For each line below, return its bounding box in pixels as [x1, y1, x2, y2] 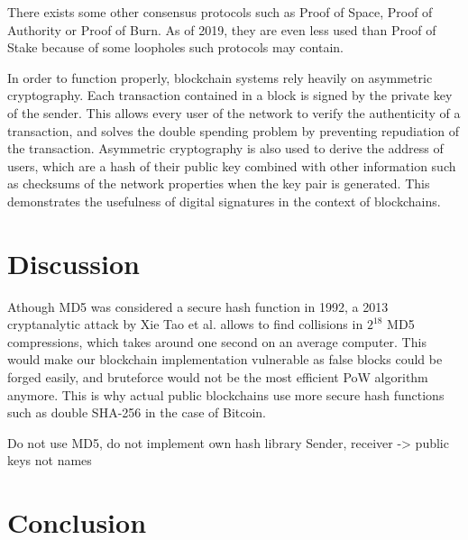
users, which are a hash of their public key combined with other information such [7, 156, 456, 175]
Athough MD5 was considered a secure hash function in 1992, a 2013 [7, 297, 389, 316]
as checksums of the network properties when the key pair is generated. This [7, 174, 430, 193]
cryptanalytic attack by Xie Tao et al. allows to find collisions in [7, 315, 363, 334]
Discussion [7, 244, 140, 281]
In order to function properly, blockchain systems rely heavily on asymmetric [7, 68, 433, 87]
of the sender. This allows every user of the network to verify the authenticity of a [7, 103, 461, 122]
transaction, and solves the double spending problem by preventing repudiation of [7, 121, 460, 140]
